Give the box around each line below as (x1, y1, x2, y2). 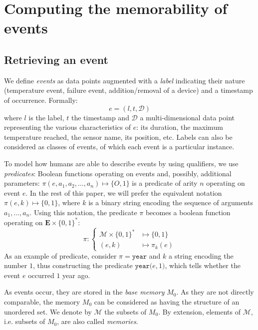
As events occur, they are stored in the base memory (4, 287, 165, 297)
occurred (28, 270, 54, 280)
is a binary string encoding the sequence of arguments (88, 197, 253, 208)
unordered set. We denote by (4, 306, 92, 317)
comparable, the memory (4, 297, 80, 307)
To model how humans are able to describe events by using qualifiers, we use (4, 158, 239, 168)
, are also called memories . (57, 316, 138, 327)
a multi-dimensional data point (140, 112, 235, 122)
